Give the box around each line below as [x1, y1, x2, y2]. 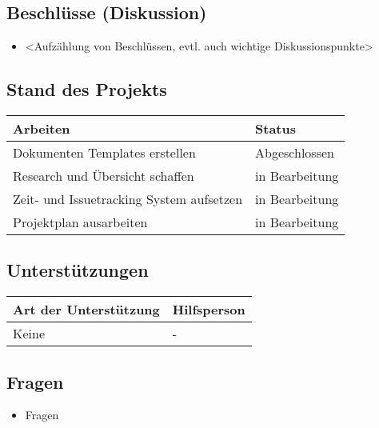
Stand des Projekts [6, 77, 167, 102]
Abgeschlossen [255, 143, 334, 162]
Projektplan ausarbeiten [13, 213, 148, 231]
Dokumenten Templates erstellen [13, 143, 196, 162]
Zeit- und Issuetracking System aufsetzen [13, 190, 243, 208]
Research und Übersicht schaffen [13, 166, 194, 185]
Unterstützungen [6, 258, 149, 282]
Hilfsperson [172, 300, 245, 319]
